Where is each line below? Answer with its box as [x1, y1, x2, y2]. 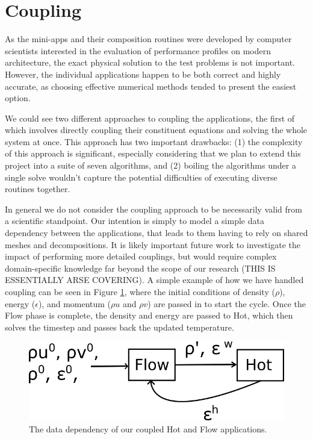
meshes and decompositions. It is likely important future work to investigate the [5, 238, 300, 251]
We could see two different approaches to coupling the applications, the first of [5, 111, 295, 124]
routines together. [5, 182, 70, 195]
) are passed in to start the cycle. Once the [147, 297, 306, 310]
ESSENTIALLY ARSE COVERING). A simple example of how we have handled [5, 273, 304, 286]
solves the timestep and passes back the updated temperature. [5, 320, 234, 333]
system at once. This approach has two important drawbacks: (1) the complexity [5, 135, 303, 148]
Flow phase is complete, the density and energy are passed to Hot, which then [5, 309, 293, 322]
